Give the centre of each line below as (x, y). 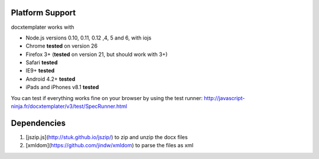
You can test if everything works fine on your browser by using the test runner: (107, 98)
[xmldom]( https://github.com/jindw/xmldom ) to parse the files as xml (110, 145)
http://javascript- (224, 98)
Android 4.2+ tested (51, 79)
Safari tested (42, 62)
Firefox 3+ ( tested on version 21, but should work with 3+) (97, 54)
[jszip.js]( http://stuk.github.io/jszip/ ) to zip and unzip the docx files (107, 137)
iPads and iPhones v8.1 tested (62, 87)
